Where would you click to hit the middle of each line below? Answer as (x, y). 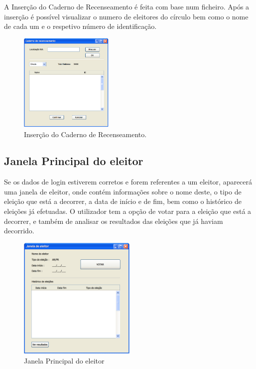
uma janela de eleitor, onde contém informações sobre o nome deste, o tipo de (123, 191)
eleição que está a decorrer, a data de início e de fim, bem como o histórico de (123, 201)
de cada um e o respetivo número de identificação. (80, 26)
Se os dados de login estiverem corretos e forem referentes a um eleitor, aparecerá (128, 182)
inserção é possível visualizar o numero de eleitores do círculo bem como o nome (126, 16)
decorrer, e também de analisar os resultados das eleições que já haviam (114, 221)
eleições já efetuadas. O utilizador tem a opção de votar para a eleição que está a (128, 211)
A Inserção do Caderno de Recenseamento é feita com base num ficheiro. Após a (127, 6)
